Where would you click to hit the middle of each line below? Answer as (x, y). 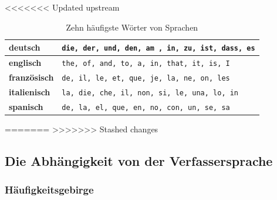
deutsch (25, 47)
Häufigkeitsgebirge (49, 190)
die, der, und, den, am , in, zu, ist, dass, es (158, 49)
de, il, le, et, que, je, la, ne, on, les (146, 78)
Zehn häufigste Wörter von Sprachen (132, 27)
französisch (31, 77)
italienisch (30, 91)
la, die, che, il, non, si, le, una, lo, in (150, 93)
